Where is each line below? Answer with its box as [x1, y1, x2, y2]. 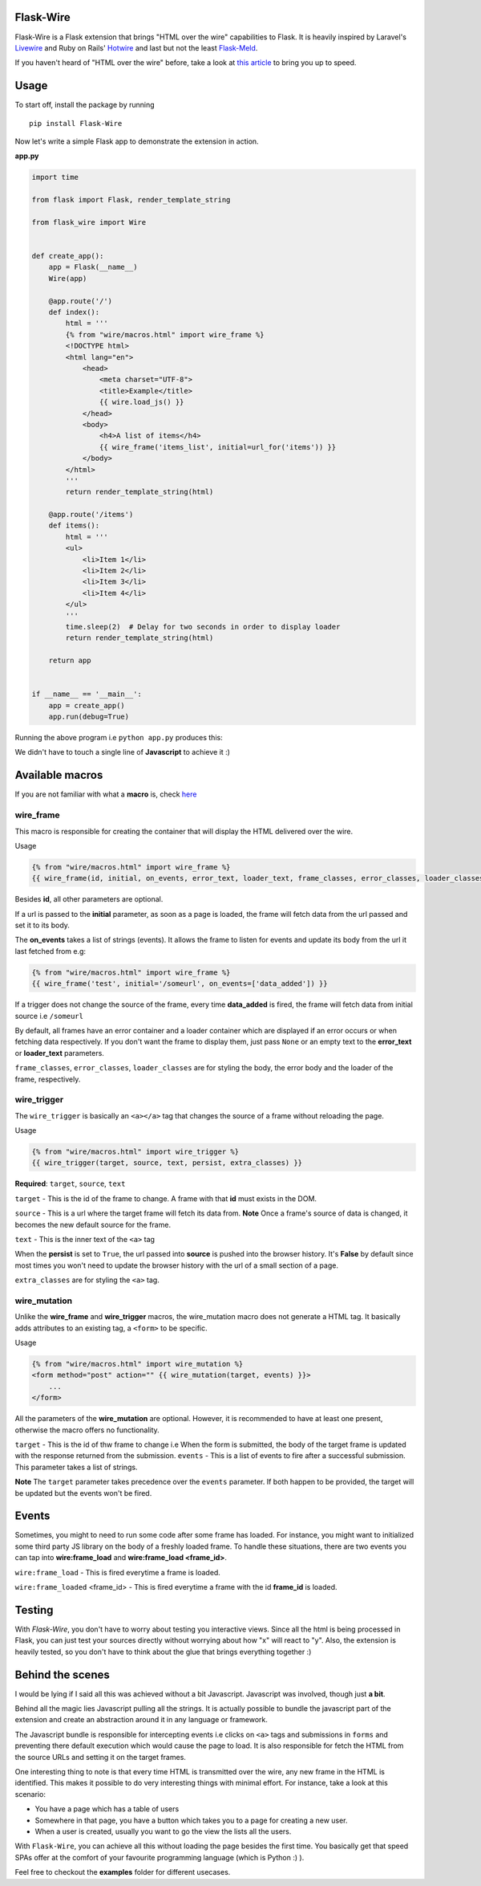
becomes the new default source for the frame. [14, 1220, 172, 1229]
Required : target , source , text [14, 1179, 126, 1188]
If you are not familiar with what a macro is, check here [14, 789, 197, 799]
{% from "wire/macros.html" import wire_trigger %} [31, 1147, 240, 1156]
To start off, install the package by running [14, 100, 156, 110]
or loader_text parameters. [14, 1048, 104, 1057]
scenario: [14, 1789, 46, 1798]
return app [48, 656, 91, 666]
